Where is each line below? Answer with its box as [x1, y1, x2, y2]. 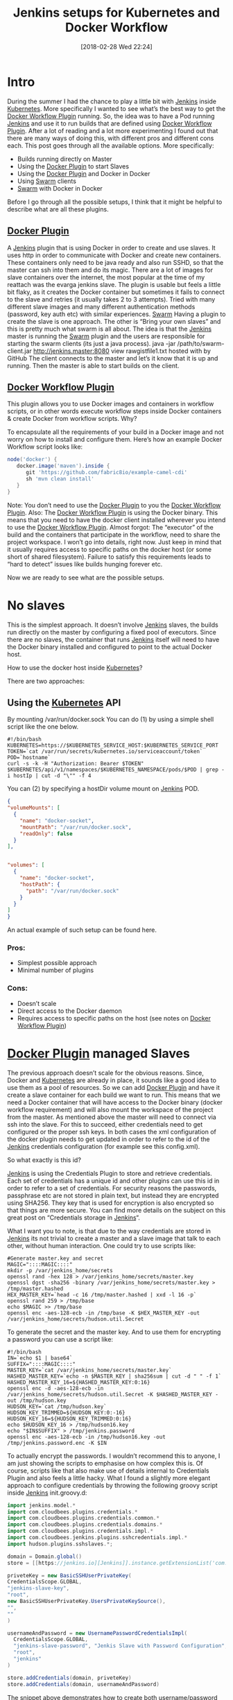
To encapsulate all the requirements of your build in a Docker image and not [7, 428, 224, 436]
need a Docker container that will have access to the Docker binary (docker [7, 1098, 223, 1107]
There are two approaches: [7, 677, 85, 685]
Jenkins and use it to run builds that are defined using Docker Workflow [7, 119, 212, 128]
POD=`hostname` [7, 754, 51, 761]
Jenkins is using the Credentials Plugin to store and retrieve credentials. [7, 1169, 213, 1177]
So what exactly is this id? [7, 1156, 82, 1164]
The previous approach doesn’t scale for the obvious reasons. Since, [7, 1068, 205, 1077]
